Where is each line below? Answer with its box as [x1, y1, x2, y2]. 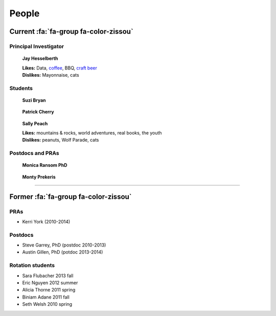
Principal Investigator [9, 42, 64, 50]
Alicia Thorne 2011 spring [22, 287, 76, 293]
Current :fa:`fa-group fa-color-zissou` [9, 27, 134, 36]
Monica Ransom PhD [22, 162, 67, 168]
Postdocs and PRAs [9, 150, 59, 157]
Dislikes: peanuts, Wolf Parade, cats [22, 137, 99, 143]
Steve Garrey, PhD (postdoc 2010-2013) [22, 242, 106, 248]
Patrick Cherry [22, 109, 54, 115]
